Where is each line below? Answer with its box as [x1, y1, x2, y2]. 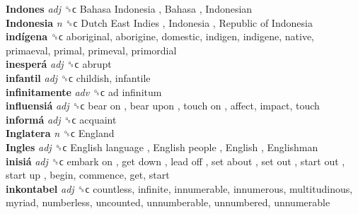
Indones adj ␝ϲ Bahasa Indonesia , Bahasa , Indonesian [6, 1, 253, 16]
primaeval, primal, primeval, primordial [6, 42, 177, 57]
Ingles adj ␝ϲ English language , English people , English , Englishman [6, 139, 318, 154]
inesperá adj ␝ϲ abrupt [6, 57, 112, 71]
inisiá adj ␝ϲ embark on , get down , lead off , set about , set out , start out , [6, 153, 345, 168]
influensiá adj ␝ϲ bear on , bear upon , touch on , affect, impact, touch [6, 98, 320, 113]
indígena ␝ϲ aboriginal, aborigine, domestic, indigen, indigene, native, [6, 29, 314, 44]
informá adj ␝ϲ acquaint [6, 112, 117, 126]
